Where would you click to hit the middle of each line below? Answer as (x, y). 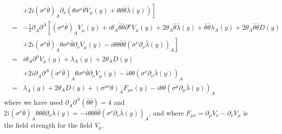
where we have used (33, 102)
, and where (166, 112)
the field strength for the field (48, 124)
